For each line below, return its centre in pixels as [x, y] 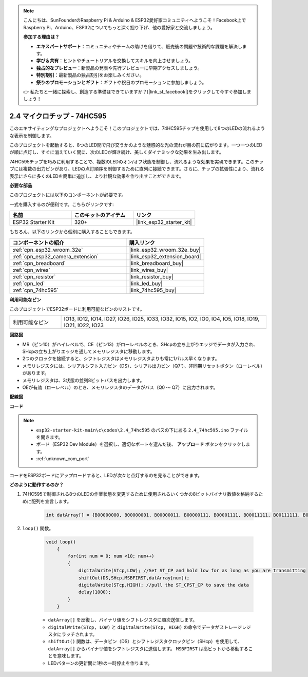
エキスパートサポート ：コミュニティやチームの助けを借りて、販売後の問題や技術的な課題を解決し [139, 46]
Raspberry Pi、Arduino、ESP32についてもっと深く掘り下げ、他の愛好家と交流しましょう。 [119, 27]
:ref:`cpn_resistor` [34, 276]
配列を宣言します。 [51, 501]
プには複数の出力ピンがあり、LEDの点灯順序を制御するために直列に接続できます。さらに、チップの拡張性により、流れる [137, 169]
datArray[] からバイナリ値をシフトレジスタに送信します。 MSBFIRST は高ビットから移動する [148, 648]
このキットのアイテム [100, 215]
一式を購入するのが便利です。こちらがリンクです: [62, 204]
